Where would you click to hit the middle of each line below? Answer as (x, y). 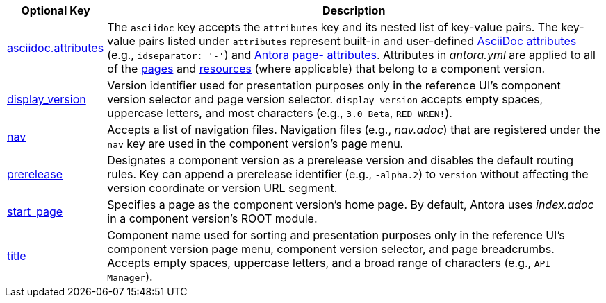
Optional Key (56, 10)
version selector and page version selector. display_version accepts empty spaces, (325, 99)
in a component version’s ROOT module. (212, 218)
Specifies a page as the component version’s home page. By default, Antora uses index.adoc (351, 205)
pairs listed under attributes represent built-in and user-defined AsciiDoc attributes (358, 41)
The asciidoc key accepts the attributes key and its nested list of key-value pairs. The (333, 27)
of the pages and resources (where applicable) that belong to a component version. (326, 69)
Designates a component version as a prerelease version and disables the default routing (341, 160)
